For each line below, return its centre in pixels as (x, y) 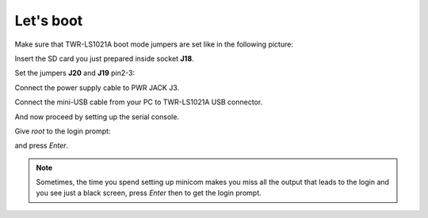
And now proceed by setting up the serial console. (97, 117)
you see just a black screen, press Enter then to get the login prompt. (149, 193)
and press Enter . (42, 145)
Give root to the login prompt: (63, 131)
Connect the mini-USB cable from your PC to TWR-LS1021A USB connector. (139, 102)
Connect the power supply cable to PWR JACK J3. (97, 88)
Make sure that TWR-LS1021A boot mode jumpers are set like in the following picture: (154, 44)
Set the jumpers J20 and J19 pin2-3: (75, 73)
